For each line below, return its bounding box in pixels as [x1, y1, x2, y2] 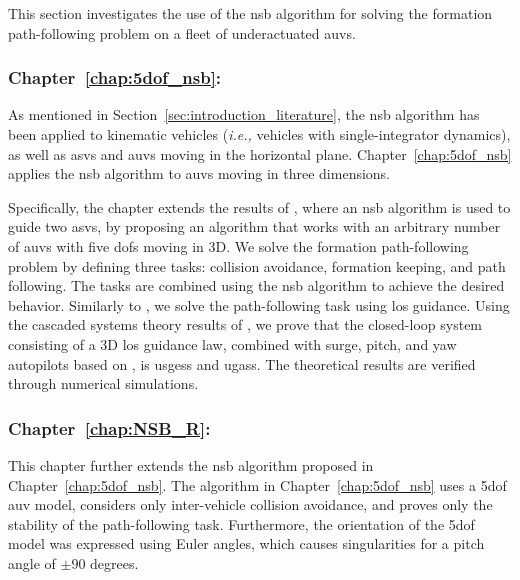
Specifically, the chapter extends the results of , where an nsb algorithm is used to [8, 196, 511, 217]
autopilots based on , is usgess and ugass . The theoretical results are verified [8, 353, 476, 374]
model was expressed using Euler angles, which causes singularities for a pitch [8, 533, 485, 554]
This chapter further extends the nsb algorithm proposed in [8, 454, 374, 475]
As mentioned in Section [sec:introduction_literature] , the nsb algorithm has [8, 104, 480, 125]
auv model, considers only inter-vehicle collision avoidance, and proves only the [8, 494, 493, 515]
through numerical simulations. [8, 373, 199, 394]
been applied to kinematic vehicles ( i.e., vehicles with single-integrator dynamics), [8, 124, 511, 144]
